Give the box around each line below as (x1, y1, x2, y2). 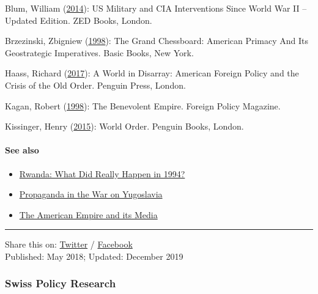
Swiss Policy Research (5, 276, 116, 291)
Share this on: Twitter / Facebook (5, 238, 133, 251)
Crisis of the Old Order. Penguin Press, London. (5, 78, 186, 91)
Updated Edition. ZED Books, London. (5, 13, 152, 26)
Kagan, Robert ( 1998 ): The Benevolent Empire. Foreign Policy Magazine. (5, 99, 281, 112)
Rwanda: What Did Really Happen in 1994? (19, 167, 185, 180)
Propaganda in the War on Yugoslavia (19, 188, 163, 200)
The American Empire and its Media (19, 208, 158, 221)
